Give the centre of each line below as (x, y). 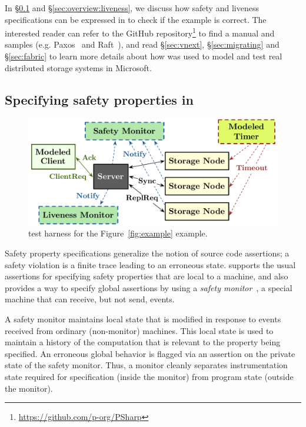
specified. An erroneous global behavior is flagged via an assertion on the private (150, 353)
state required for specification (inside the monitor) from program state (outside (149, 376)
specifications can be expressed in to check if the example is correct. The (136, 19)
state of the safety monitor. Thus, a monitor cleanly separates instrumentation (146, 365)
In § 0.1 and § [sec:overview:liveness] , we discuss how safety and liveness (132, 8)
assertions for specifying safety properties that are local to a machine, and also (147, 276)
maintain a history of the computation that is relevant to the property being (143, 342)
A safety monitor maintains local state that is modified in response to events (143, 318)
